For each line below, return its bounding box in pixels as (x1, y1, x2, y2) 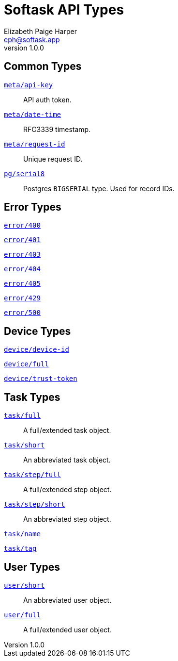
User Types (4, 561, 60, 573)
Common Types (4, 60, 82, 73)
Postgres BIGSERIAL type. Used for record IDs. (23, 184, 175, 193)
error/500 (4, 309, 41, 317)
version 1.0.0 (4, 43, 44, 52)
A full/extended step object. (23, 485, 112, 494)
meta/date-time (4, 110, 61, 118)
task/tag (4, 545, 37, 553)
